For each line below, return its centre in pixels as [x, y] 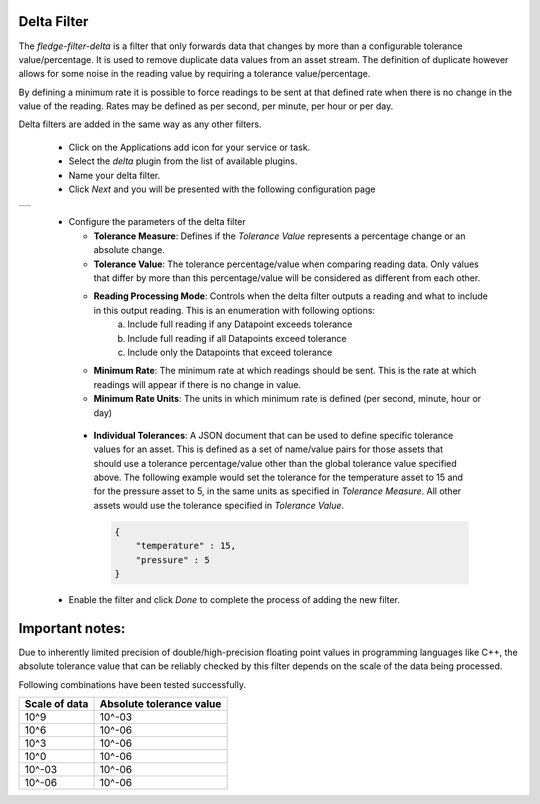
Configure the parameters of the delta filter [157, 222]
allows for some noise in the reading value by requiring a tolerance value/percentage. [194, 74]
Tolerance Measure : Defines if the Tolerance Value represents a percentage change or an [279, 236]
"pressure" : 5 [172, 559]
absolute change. [129, 250]
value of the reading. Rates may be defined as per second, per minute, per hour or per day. [206, 106]
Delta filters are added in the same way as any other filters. [140, 124]
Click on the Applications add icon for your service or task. [189, 147]
